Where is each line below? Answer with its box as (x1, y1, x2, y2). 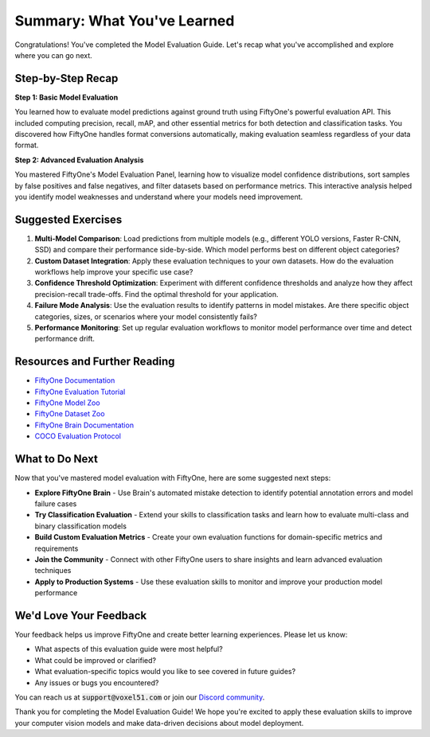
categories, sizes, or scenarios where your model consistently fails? (34, 311, 258, 322)
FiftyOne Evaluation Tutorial (34, 387, 126, 396)
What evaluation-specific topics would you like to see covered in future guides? (34, 667, 296, 677)
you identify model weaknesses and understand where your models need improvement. (14, 192, 303, 201)
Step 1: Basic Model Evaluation (14, 92, 119, 102)
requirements (34, 544, 79, 553)
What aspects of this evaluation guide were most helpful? (34, 645, 223, 654)
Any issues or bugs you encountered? (34, 677, 159, 688)
